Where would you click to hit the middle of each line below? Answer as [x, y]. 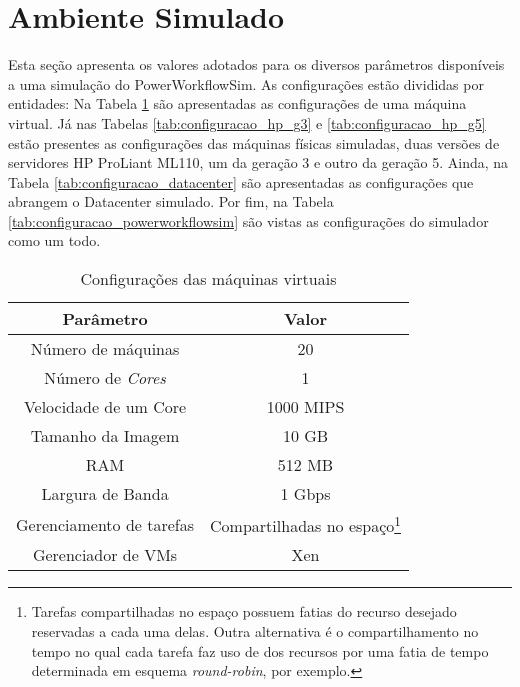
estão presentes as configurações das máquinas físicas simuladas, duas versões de [254, 142]
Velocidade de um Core [105, 407]
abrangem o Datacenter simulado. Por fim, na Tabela [171, 201]
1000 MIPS [305, 407]
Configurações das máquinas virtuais [208, 279]
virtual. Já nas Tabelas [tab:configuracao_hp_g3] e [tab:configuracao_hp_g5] [247, 122]
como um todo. [54, 240]
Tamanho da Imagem [105, 436]
